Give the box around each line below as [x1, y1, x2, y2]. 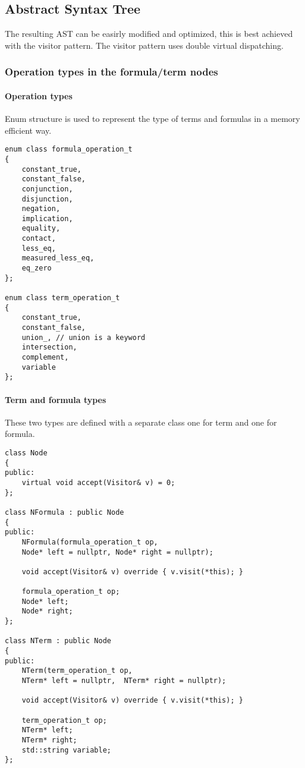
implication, [21, 214, 73, 223]
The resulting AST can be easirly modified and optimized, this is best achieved [5, 27, 293, 40]
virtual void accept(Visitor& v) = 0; [21, 478, 175, 487]
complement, [21, 353, 69, 361]
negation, [21, 204, 61, 213]
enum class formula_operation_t [5, 145, 133, 154]
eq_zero [21, 264, 52, 273]
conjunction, [21, 184, 73, 193]
